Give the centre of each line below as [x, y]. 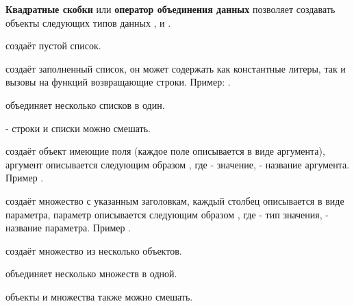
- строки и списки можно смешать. [78, 128]
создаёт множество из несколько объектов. [94, 250]
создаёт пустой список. [53, 46]
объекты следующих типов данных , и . [88, 22]
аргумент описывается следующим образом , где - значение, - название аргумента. [178, 164]
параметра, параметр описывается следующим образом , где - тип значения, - [167, 214]
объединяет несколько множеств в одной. [91, 273]
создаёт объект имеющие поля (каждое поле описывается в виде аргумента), [165, 151]
